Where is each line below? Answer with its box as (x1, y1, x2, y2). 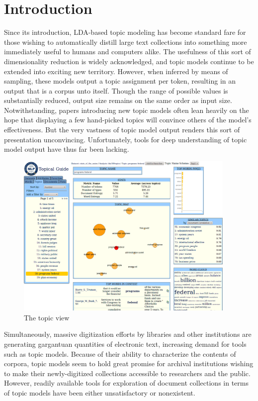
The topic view (24, 312, 70, 322)
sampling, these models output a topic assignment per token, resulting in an (4, 76, 236, 86)
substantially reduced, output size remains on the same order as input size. (4, 95, 232, 105)
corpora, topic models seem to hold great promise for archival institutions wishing (4, 358, 254, 369)
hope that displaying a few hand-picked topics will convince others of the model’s (4, 114, 252, 125)
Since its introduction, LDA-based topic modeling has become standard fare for (4, 27, 246, 37)
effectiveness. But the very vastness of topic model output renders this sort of (4, 124, 240, 135)
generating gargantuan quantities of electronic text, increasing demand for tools (4, 339, 247, 349)
